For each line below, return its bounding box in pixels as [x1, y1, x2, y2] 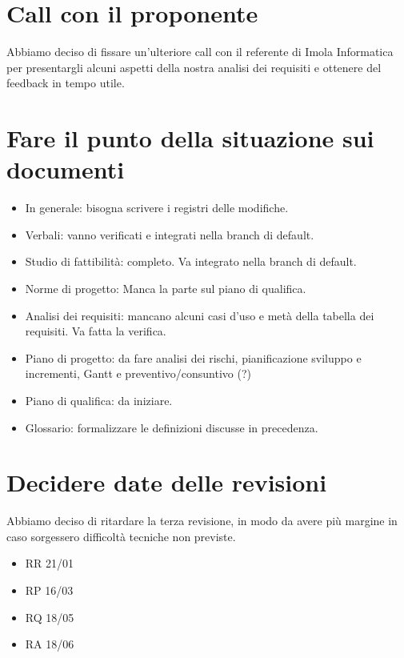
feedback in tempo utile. [6, 74, 125, 91]
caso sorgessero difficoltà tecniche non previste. [6, 528, 236, 544]
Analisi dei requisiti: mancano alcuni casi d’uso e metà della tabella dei [25, 307, 374, 323]
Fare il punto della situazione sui [6, 122, 374, 154]
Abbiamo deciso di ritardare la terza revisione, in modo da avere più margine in [6, 512, 398, 529]
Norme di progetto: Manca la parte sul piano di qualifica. [25, 280, 306, 296]
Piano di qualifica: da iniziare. [25, 391, 173, 408]
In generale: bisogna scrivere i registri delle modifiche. [25, 199, 289, 216]
